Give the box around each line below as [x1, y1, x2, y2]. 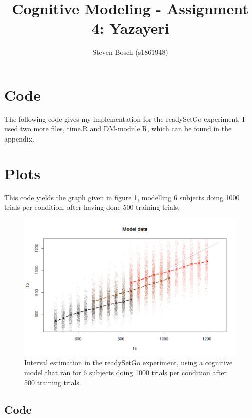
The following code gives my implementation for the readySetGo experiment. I [4, 113, 245, 124]
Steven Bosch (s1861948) [92, 47, 168, 57]
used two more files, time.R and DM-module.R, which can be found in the [4, 123, 232, 134]
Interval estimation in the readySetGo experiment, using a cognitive [24, 357, 233, 368]
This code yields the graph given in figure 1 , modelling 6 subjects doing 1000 [4, 192, 240, 202]
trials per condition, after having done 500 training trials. [4, 202, 180, 212]
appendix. [4, 133, 34, 144]
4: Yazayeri [91, 18, 169, 38]
